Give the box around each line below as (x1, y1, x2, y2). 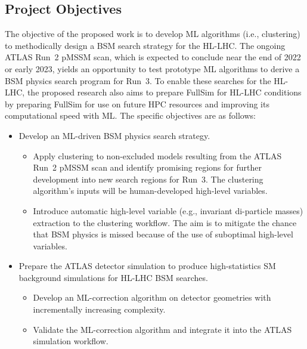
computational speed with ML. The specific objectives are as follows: (5, 109, 256, 122)
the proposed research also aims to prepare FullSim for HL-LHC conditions (27, 86, 302, 98)
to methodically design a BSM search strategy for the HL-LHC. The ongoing (5, 39, 286, 51)
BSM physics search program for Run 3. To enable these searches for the (5, 74, 271, 87)
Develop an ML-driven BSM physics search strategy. (18, 129, 210, 141)
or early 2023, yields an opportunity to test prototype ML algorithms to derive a (5, 62, 300, 75)
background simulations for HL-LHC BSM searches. (18, 271, 208, 283)
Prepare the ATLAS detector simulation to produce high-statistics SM (18, 260, 276, 272)
